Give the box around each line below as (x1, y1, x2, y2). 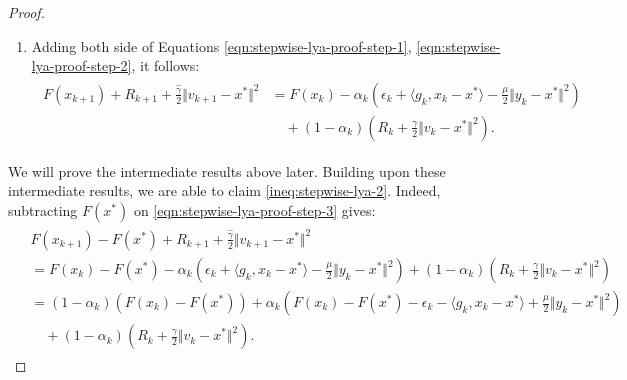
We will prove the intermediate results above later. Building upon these (8, 160, 446, 181)
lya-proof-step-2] (31, 55, 132, 76)
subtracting (8, 200, 78, 221)
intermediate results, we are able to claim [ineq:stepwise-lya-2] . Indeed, (8, 180, 441, 201)
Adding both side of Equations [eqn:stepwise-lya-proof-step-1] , (31, 35, 412, 56)
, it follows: (131, 55, 200, 76)
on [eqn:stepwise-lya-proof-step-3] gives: (133, 200, 376, 221)
